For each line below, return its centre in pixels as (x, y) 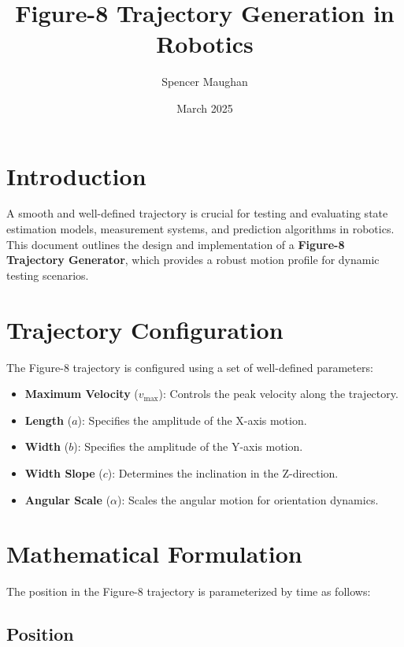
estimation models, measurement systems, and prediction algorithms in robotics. (200, 229)
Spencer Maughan (205, 82)
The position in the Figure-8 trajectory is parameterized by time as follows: (189, 591)
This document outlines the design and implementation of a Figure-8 (176, 244)
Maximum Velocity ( (82, 394)
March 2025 (205, 108)
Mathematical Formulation (154, 554)
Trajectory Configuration (145, 329)
